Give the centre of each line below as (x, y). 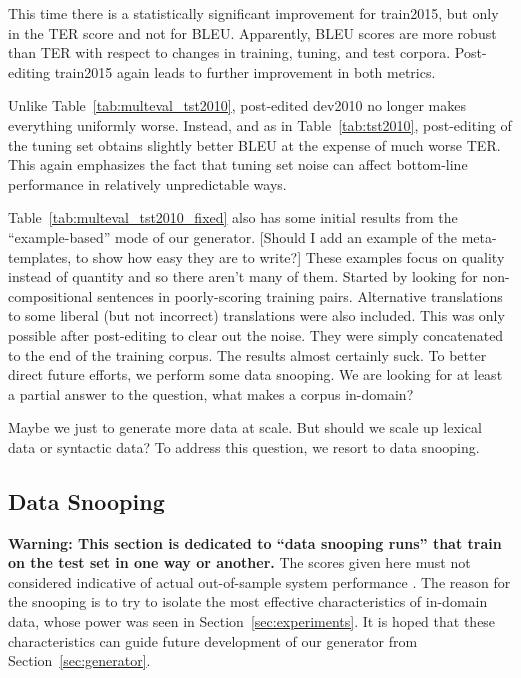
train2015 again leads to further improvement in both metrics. (245, 71)
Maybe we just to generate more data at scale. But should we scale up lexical (245, 427)
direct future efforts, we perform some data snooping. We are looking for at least (255, 374)
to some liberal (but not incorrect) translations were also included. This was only (256, 315)
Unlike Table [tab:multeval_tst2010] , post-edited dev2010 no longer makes (237, 105)
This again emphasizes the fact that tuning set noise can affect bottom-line (238, 164)
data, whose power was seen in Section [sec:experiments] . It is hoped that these (252, 621)
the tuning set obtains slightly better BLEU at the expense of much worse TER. (254, 144)
